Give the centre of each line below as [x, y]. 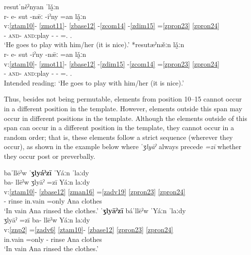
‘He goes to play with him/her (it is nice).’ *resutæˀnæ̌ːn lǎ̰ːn [94, 44]
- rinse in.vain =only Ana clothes [53, 201]
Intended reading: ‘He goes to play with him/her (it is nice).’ [94, 82]
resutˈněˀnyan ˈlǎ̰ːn [32, 6]
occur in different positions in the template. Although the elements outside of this [125, 118]
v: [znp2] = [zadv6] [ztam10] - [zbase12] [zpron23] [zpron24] [89, 229]
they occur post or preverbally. [50, 156]
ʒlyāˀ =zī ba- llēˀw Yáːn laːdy [47, 220]
